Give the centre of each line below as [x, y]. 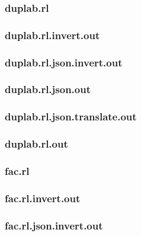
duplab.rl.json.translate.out [71, 117]
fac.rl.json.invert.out [54, 225]
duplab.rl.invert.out [52, 35]
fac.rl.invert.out [43, 198]
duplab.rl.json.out [48, 89]
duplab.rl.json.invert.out [64, 62]
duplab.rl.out [36, 144]
